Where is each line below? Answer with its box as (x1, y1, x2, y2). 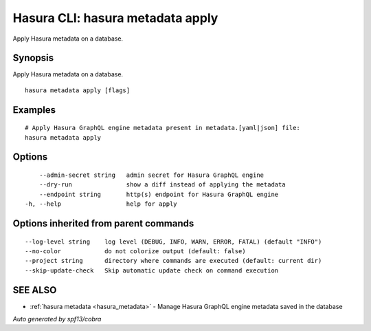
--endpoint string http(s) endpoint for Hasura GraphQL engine (38, 190, 279, 198)
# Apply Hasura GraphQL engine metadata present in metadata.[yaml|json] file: (25, 124, 300, 132)
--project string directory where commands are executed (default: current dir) (25, 257, 322, 265)
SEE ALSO (12, 284, 57, 296)
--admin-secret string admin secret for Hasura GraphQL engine (38, 171, 265, 179)
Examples (12, 104, 56, 116)
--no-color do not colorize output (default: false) (25, 248, 247, 255)
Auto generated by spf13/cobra (12, 315, 102, 323)
